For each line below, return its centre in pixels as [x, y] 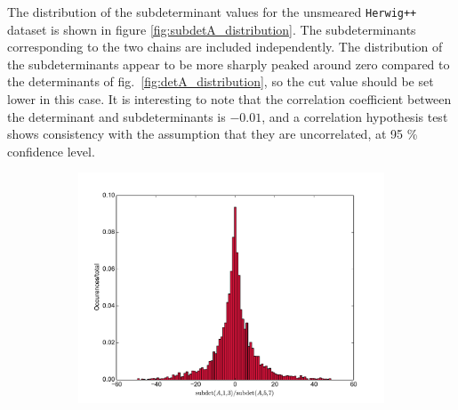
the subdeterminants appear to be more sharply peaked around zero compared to [229, 64]
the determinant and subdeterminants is [117, 116]
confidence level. [51, 151]
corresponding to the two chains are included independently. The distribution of [225, 47]
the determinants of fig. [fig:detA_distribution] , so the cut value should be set [221, 81]
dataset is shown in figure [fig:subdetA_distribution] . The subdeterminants [212, 29]
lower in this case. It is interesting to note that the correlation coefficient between [229, 99]
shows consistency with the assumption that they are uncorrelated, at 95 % [213, 134]
